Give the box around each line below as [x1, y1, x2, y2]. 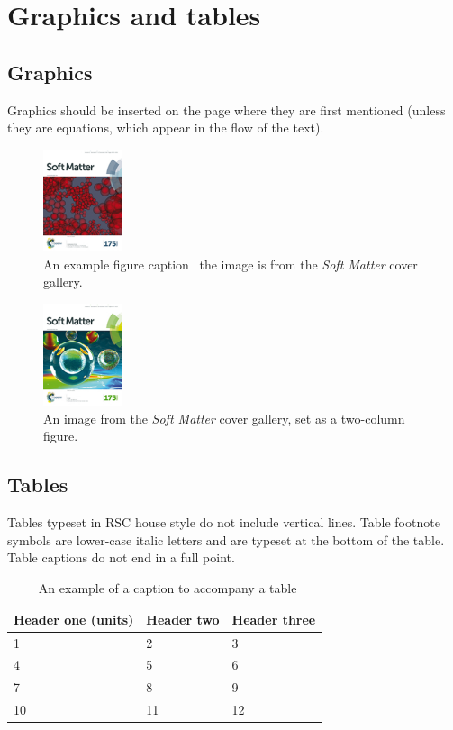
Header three [231, 609, 316, 628]
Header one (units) [14, 609, 134, 628]
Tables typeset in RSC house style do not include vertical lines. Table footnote [7, 513, 440, 532]
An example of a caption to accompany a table [38, 579, 297, 598]
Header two [146, 609, 220, 628]
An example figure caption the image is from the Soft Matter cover [43, 254, 418, 273]
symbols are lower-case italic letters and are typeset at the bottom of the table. [7, 530, 445, 549]
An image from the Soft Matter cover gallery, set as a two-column [43, 408, 405, 427]
